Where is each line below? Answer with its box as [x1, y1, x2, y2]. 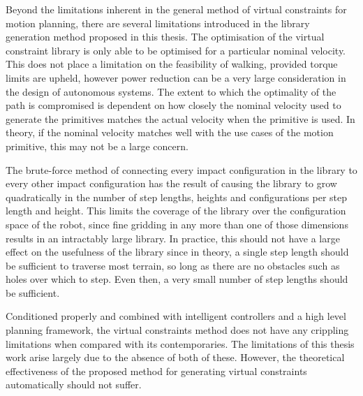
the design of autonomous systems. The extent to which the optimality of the [6, 84, 336, 98]
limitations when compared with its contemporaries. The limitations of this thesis [6, 336, 355, 351]
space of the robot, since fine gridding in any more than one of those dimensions [6, 217, 348, 231]
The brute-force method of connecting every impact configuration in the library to [6, 162, 357, 177]
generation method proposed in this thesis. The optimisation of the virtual [6, 29, 325, 44]
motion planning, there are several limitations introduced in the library [6, 15, 310, 30]
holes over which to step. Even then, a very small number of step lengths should [6, 272, 348, 286]
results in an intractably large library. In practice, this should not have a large [6, 230, 340, 245]
